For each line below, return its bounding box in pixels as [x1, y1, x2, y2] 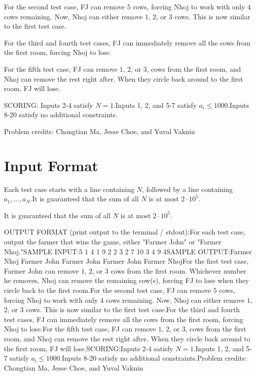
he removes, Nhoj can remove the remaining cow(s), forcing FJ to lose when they [4, 275, 249, 285]
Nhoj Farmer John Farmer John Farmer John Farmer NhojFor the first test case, [4, 256, 249, 266]
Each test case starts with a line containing [4, 184, 135, 194]
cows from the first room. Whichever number [110, 265, 247, 276]
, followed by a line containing [142, 184, 233, 194]
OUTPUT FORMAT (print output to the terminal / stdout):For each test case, [4, 227, 246, 237]
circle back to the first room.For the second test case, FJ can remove [4, 285, 211, 295]
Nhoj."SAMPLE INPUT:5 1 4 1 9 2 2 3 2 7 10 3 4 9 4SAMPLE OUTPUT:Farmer [4, 246, 252, 256]
